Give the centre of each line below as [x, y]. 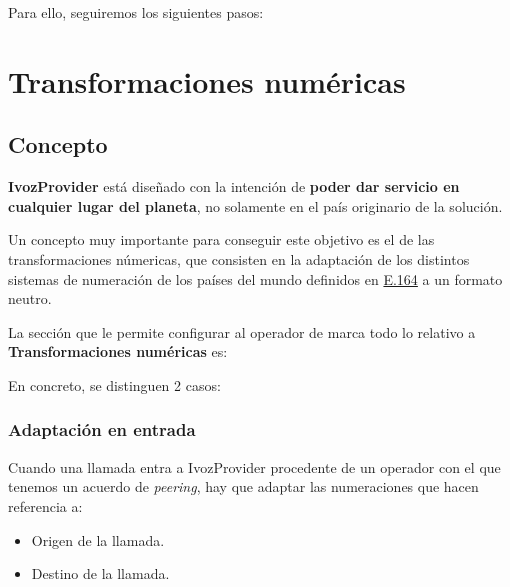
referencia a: [45, 505]
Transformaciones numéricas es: [118, 351]
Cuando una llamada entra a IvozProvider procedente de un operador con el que [254, 466]
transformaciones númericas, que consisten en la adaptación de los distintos [239, 258]
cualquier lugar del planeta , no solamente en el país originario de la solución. [255, 205]
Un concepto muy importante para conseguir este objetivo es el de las [221, 239]
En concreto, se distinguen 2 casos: [114, 384]
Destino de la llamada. [100, 573]
